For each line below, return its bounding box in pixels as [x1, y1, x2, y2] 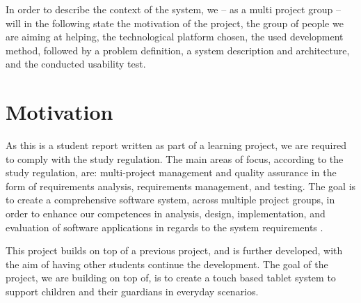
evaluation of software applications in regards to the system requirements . [6, 219, 323, 234]
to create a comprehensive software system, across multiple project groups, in [6, 192, 335, 207]
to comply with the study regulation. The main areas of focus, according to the [6, 151, 344, 166]
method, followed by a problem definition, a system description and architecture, [6, 42, 350, 57]
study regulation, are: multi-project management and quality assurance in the [6, 165, 337, 180]
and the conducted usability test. [6, 56, 146, 71]
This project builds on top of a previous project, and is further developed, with [6, 243, 343, 258]
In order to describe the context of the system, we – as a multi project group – [6, 2, 341, 16]
